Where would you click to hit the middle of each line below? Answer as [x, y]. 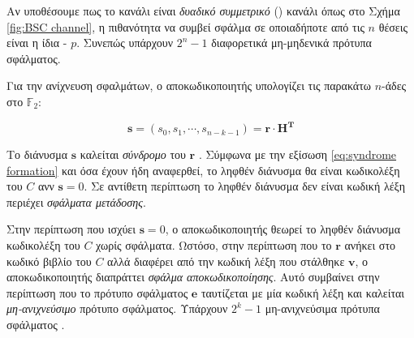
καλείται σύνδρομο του [133, 154]
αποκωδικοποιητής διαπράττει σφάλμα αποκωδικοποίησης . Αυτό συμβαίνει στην [193, 277]
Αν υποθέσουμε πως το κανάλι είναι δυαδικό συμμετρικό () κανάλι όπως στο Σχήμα [203, 11]
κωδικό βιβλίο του [49, 261]
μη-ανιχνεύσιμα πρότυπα [322, 308]
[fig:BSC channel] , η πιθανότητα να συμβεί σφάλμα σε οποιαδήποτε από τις [185, 26]
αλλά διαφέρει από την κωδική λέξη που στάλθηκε [226, 261]
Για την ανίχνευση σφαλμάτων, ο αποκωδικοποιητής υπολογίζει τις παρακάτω [189, 86]
